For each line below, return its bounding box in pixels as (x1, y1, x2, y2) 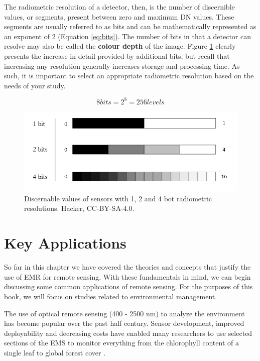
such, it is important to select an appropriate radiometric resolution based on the (4, 70, 254, 81)
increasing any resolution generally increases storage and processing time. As (4, 60, 240, 71)
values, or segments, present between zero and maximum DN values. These (4, 11, 234, 22)
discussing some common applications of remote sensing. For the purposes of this (4, 281, 253, 292)
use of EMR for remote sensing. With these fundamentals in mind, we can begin (4, 271, 251, 282)
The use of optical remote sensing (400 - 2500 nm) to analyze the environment (4, 308, 245, 318)
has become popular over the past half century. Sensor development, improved (4, 318, 244, 328)
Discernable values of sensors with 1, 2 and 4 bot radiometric (24, 193, 212, 203)
